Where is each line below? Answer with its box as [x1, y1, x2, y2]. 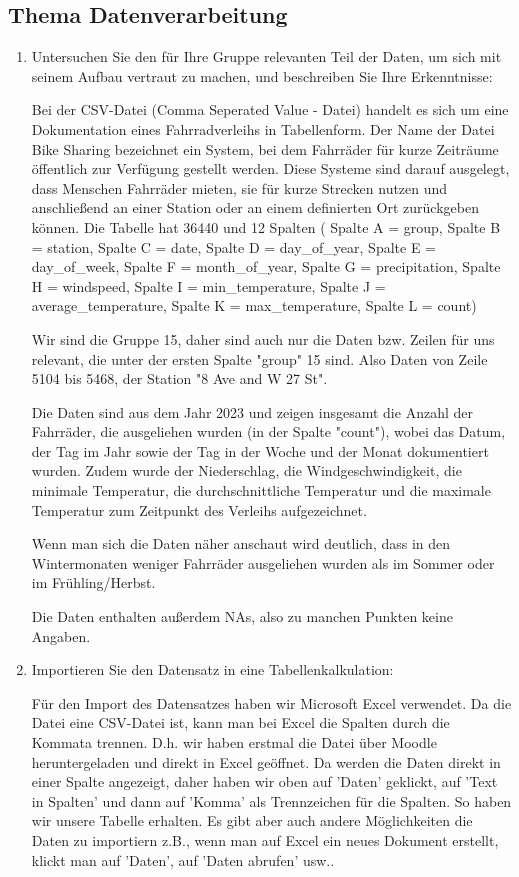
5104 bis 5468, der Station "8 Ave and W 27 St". [31, 368, 328, 389]
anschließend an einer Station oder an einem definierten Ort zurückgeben [31, 197, 479, 218]
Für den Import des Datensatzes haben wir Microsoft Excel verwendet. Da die [31, 692, 512, 713]
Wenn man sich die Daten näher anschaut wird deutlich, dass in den [31, 533, 451, 554]
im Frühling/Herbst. [31, 572, 156, 593]
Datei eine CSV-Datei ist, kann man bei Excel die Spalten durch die [31, 712, 450, 733]
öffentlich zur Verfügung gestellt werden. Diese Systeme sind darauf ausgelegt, [31, 158, 510, 179]
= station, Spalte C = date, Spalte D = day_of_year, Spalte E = [31, 236, 436, 257]
